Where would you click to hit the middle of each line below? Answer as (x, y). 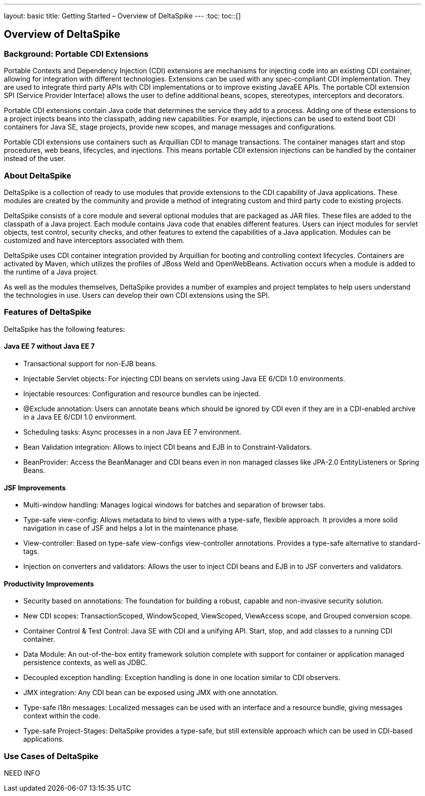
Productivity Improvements (49, 584)
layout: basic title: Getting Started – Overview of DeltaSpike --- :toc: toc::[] (123, 16)
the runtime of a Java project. (51, 272)
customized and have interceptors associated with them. (94, 240)
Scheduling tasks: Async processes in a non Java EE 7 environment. (132, 432)
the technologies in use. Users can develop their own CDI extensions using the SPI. (137, 295)
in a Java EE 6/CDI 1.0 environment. (80, 417)
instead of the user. (35, 159)
